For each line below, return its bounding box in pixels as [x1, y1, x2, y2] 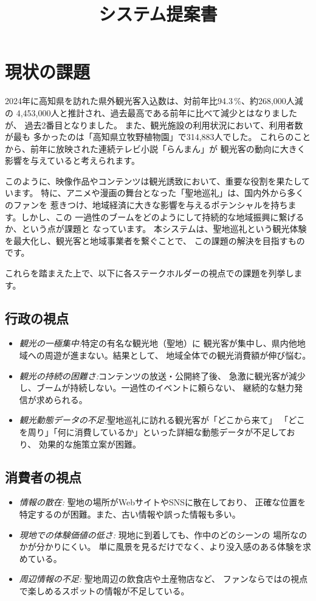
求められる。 [36, 393, 88, 406]
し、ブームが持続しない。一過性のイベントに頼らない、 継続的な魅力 [19, 381, 295, 394]
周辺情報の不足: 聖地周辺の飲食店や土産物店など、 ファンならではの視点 [19, 572, 308, 585]
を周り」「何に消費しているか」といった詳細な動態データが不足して [19, 425, 287, 438]
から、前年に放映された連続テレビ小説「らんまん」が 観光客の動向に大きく [5, 142, 306, 155]
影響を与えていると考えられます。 [5, 154, 140, 167]
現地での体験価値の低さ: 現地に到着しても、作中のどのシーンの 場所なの [19, 528, 307, 541]
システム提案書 [98, 1, 218, 26]
